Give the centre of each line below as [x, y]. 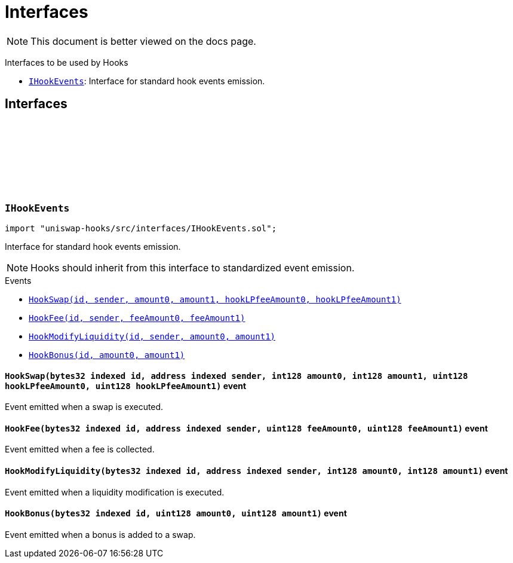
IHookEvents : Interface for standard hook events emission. [147, 81]
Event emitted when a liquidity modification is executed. [115, 492]
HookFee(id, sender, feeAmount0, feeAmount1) [137, 318]
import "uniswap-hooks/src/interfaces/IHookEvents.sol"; [141, 228]
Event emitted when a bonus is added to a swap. [100, 534]
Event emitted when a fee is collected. [80, 449]
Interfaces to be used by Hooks [67, 62]
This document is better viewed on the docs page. [143, 41]
